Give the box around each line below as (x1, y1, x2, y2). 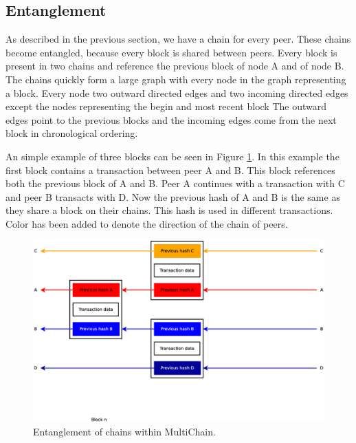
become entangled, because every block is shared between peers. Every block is (5, 45, 337, 59)
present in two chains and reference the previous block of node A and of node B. (5, 58, 344, 73)
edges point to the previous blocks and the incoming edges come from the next (5, 112, 337, 127)
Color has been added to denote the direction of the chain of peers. (5, 216, 288, 230)
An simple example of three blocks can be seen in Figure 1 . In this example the (5, 149, 340, 163)
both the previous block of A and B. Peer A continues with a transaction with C (5, 176, 345, 191)
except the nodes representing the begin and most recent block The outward (5, 99, 327, 114)
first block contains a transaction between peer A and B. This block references (5, 162, 335, 177)
